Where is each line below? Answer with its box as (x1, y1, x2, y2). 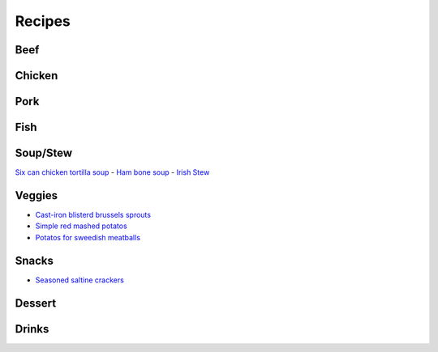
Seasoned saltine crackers (35, 275, 125, 285)
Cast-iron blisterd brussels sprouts (35, 210, 152, 220)
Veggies (15, 189, 58, 202)
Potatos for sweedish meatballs (35, 232, 141, 242)
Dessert (15, 296, 57, 310)
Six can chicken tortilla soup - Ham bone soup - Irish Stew (15, 168, 210, 177)
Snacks (15, 253, 54, 267)
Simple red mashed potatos (35, 221, 127, 231)
